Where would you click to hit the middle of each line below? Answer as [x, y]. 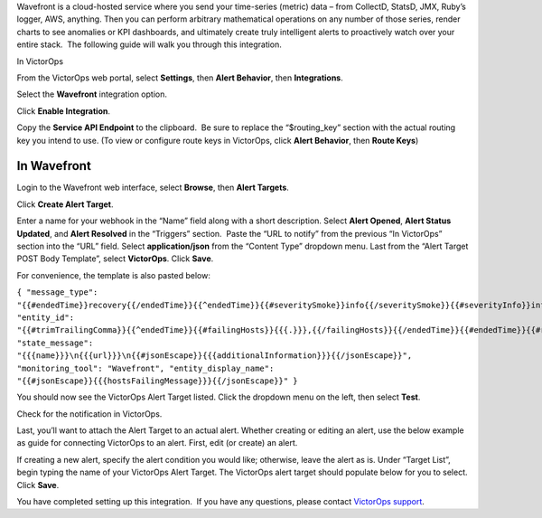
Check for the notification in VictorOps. [89, 414]
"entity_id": [46, 317]
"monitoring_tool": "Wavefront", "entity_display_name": [145, 368]
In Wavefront [54, 166]
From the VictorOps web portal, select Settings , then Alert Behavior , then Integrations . [180, 78]
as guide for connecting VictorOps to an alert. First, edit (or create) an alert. [157, 443]
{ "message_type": [57, 292]
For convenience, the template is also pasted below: [114, 275]
